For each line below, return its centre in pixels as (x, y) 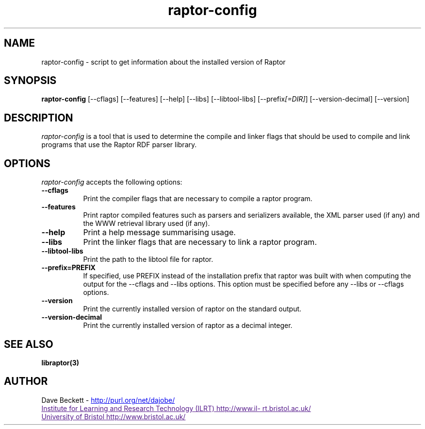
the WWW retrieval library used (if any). (147, 223)
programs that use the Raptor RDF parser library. (119, 145)
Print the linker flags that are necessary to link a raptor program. (200, 242)
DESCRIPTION (39, 118)
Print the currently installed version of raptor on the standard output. (192, 309)
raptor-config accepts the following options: (112, 182)
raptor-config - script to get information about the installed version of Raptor (163, 62)
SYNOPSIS (30, 81)
